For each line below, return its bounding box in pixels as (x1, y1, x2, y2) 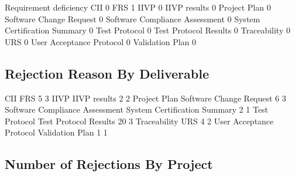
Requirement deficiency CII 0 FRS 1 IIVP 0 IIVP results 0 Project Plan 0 (5, 1, 271, 13)
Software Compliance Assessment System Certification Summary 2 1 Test (5, 103, 269, 116)
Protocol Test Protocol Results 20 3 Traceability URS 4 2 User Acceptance (5, 114, 274, 127)
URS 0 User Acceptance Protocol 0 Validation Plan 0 (5, 35, 197, 48)
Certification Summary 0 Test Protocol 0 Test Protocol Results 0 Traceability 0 (5, 24, 290, 36)
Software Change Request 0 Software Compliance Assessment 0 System (5, 12, 260, 25)
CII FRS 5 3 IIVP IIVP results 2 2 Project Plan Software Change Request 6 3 (5, 92, 286, 104)
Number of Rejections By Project (5, 155, 213, 173)
